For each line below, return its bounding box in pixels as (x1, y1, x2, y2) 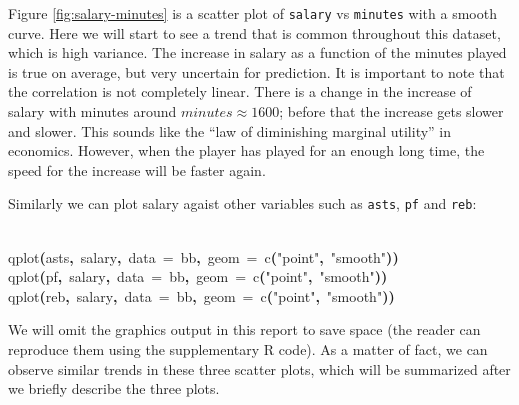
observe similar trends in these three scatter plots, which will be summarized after (8, 358, 511, 379)
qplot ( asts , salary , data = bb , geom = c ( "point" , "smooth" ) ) (8, 246, 399, 267)
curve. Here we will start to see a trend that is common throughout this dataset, (8, 22, 501, 43)
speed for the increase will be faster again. (8, 159, 266, 180)
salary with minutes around (8, 101, 177, 122)
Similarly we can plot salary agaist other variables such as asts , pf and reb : (8, 193, 477, 214)
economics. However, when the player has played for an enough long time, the (8, 140, 485, 161)
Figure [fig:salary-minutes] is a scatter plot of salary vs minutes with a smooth (8, 3, 497, 23)
